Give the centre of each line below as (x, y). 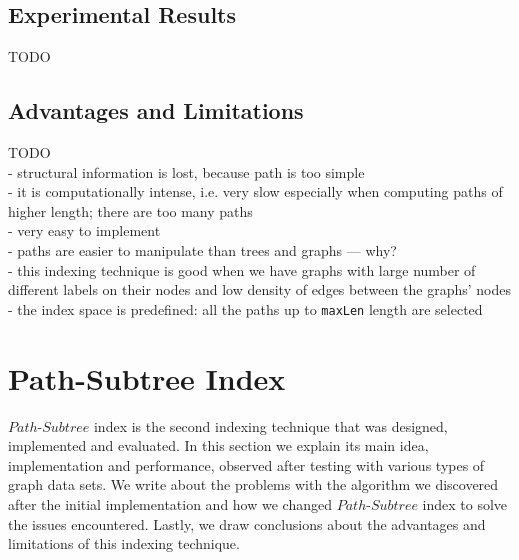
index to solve (465, 503)
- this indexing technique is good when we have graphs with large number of (242, 269)
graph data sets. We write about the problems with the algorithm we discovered (253, 484)
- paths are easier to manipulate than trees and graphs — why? (202, 249)
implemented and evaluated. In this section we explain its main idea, (218, 445)
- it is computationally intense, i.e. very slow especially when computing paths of (255, 191)
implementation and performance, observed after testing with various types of (246, 464)
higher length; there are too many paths (130, 210)
